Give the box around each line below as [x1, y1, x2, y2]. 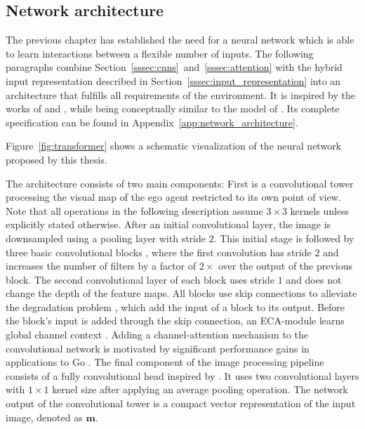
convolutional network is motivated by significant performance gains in [6, 341, 310, 355]
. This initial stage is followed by [213, 230, 354, 245]
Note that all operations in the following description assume [6, 203, 263, 218]
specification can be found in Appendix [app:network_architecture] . [6, 114, 298, 129]
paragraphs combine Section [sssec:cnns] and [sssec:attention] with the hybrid [6, 60, 343, 74]
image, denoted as [6, 409, 83, 424]
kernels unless [290, 203, 350, 218]
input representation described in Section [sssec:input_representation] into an [6, 73, 341, 88]
